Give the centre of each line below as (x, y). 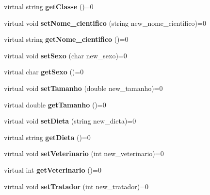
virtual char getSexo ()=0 (44, 72)
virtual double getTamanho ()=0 (55, 104)
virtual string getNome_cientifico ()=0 (66, 39)
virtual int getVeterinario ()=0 (53, 169)
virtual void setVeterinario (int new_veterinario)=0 (84, 153)
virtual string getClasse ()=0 (49, 6)
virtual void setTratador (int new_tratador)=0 (76, 186)
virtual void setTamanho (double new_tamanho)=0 (83, 88)
